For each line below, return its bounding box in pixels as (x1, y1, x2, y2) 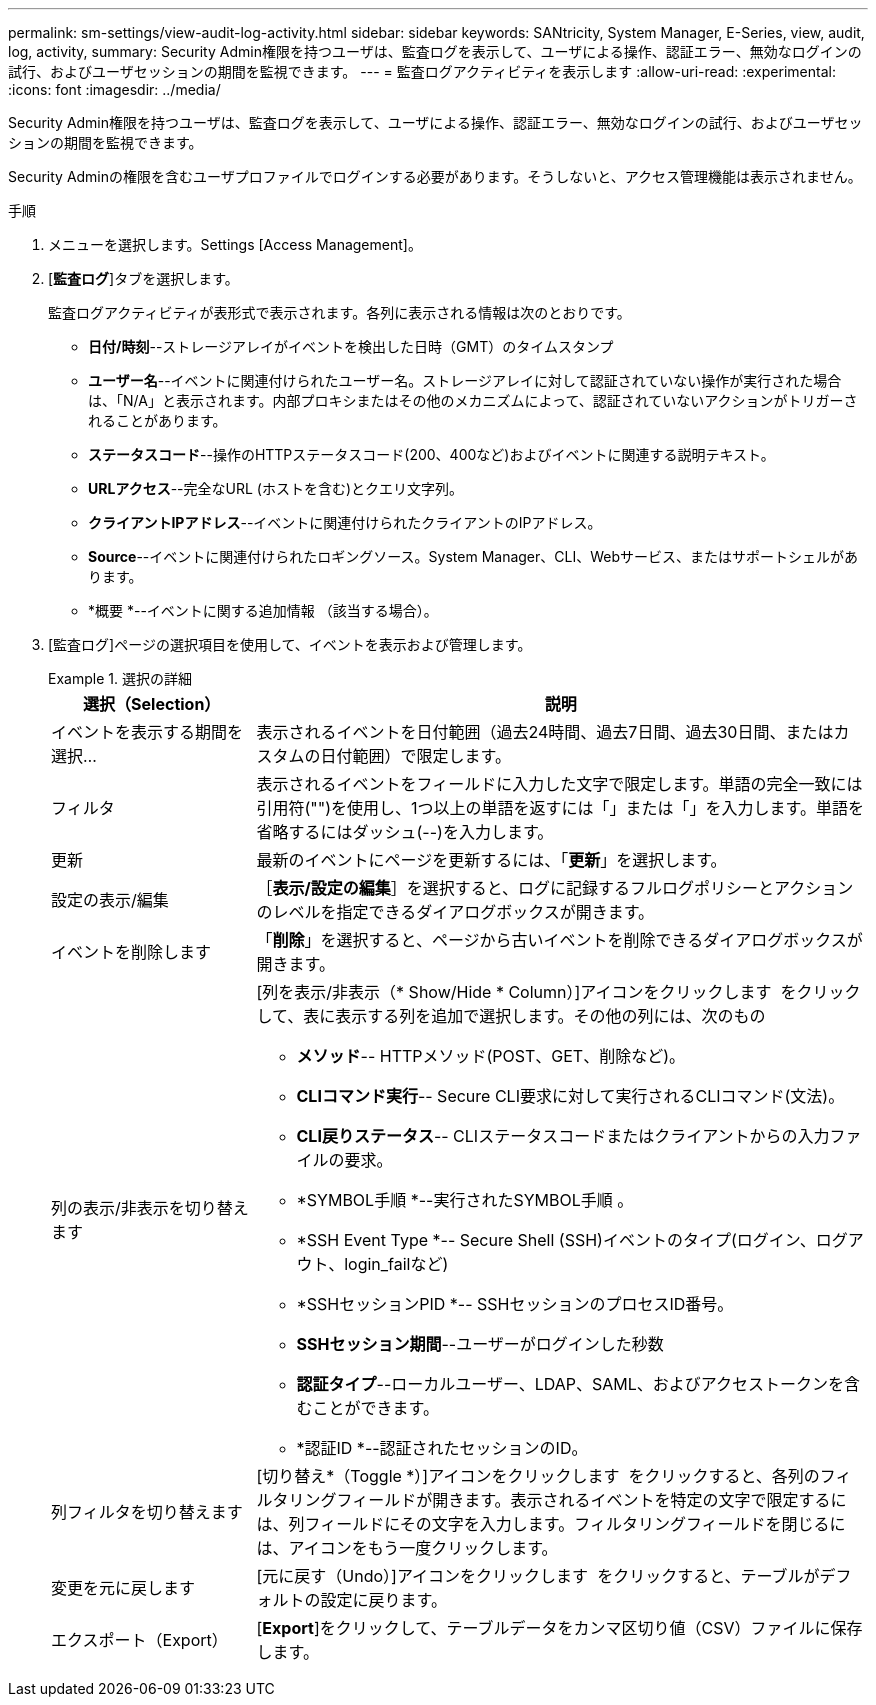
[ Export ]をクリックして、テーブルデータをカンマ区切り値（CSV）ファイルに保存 (256, 1618, 863, 1638)
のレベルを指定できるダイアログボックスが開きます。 (256, 902, 655, 922)
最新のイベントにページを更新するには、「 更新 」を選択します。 (256, 850, 727, 870)
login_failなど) (344, 1254, 449, 1274)
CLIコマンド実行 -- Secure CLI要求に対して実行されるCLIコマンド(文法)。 (296, 1086, 845, 1106)
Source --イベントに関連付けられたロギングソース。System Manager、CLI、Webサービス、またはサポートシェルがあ (88, 548, 859, 565)
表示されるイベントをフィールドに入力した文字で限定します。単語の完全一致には (256, 774, 863, 794)
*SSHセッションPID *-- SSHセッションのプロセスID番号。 (296, 1294, 734, 1314)
